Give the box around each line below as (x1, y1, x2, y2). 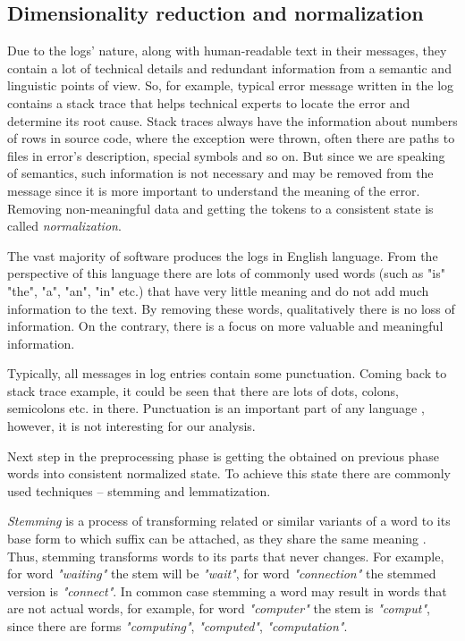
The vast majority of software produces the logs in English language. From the (7, 246, 438, 265)
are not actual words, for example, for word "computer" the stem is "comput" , (7, 599, 430, 618)
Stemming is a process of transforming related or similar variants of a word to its (7, 511, 451, 530)
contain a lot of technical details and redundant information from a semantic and (7, 58, 452, 77)
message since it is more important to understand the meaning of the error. (7, 181, 420, 199)
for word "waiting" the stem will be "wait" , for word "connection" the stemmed (7, 564, 436, 583)
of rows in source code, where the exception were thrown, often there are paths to (7, 129, 455, 148)
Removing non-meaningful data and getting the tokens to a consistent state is (7, 198, 434, 217)
